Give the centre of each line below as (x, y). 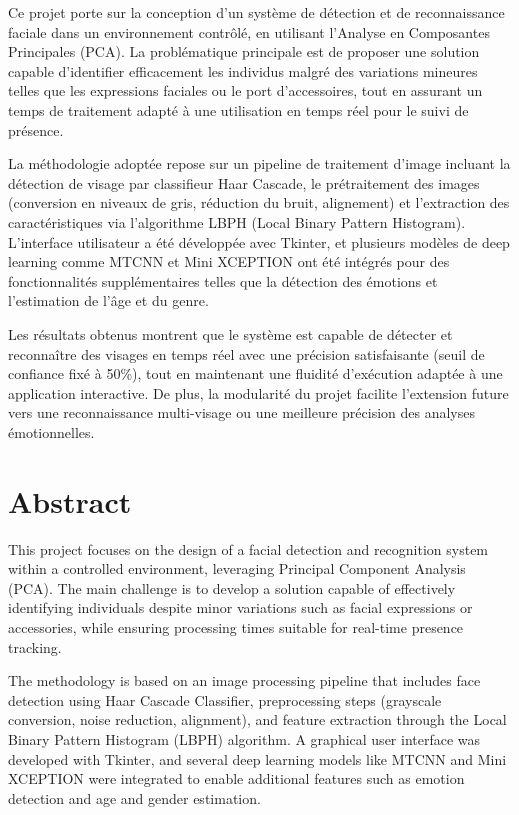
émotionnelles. (51, 431)
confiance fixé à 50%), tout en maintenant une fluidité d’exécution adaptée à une (255, 373)
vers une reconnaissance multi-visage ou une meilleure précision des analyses (241, 412)
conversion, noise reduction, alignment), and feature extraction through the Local (257, 719)
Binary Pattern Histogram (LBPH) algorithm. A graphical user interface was (244, 738)
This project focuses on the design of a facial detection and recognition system (248, 548)
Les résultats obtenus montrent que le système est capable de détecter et (230, 333)
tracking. (35, 646)
